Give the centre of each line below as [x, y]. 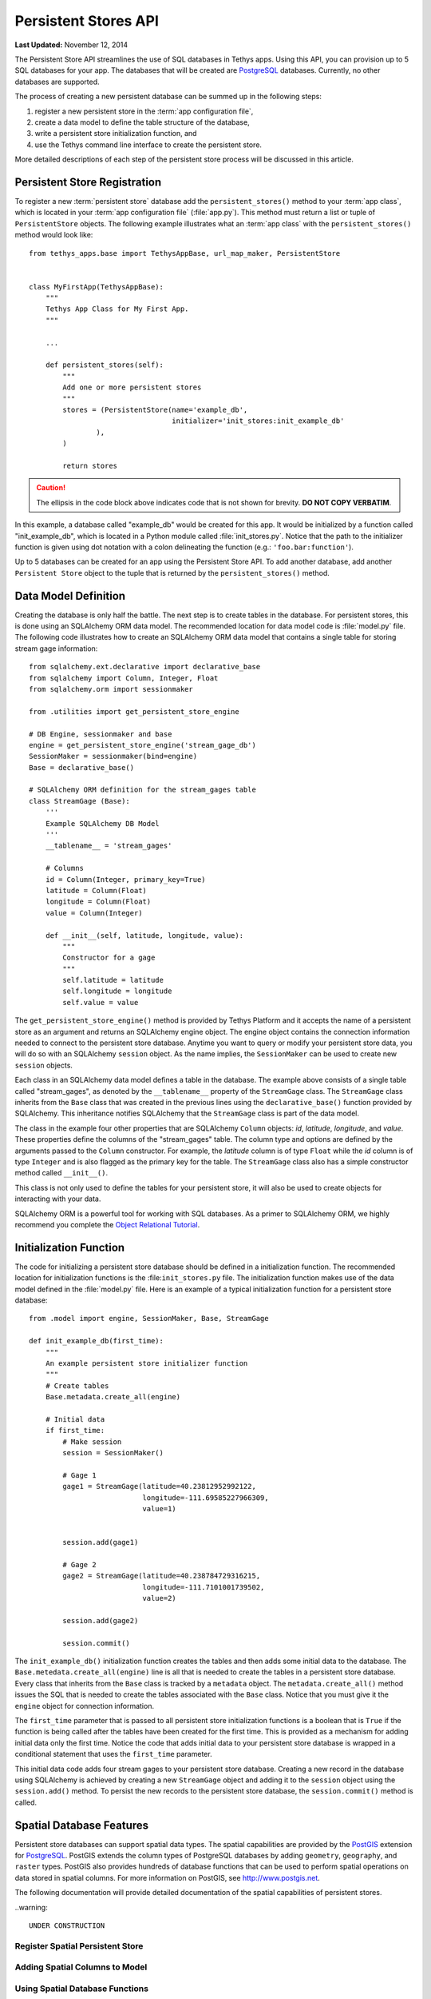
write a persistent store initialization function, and [116, 134]
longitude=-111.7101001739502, [204, 1587]
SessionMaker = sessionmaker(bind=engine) [113, 756]
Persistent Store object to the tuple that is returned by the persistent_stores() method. [172, 573]
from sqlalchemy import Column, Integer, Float [124, 678]
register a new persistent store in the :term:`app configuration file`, [144, 111]
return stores [90, 465]
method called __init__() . [61, 1173]
